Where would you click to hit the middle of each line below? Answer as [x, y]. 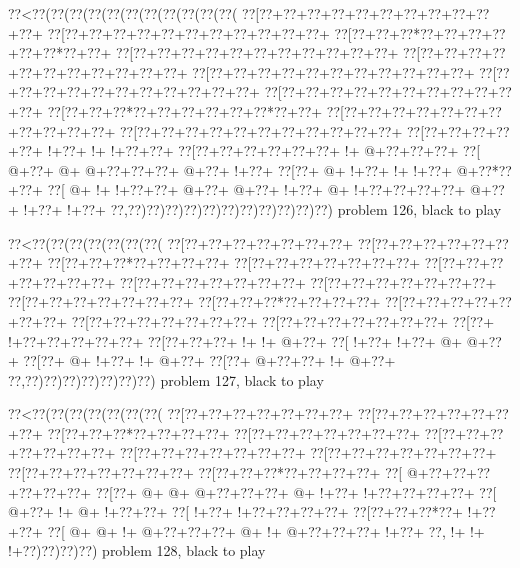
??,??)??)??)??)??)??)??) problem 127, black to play [166, 379]
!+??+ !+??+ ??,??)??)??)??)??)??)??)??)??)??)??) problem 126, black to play [262, 208]
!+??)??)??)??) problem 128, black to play [137, 550]
